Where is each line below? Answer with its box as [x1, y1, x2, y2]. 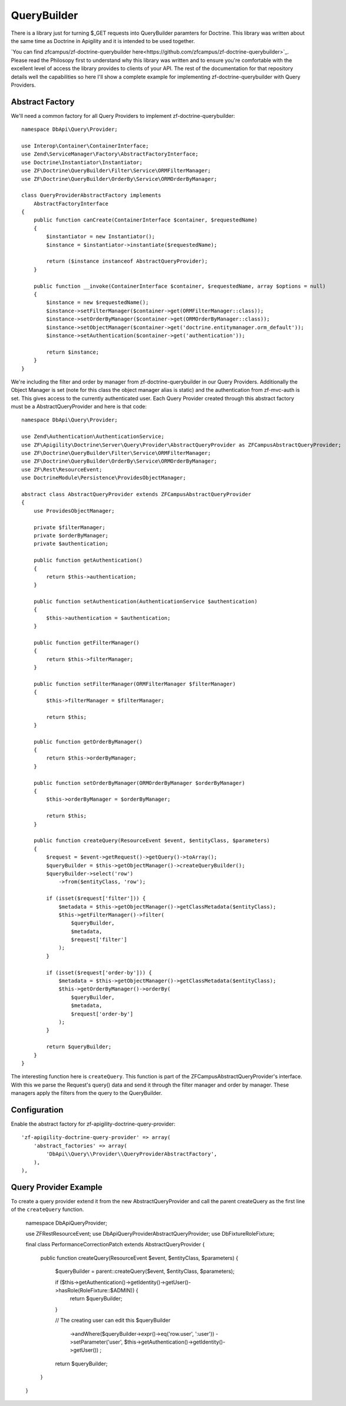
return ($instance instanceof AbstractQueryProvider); [46, 258, 208, 265]
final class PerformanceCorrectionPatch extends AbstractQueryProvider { [25, 1241, 205, 1248]
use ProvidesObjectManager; [33, 507, 115, 514]
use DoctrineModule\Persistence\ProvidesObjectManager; [21, 474, 186, 481]
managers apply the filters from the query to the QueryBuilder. [11, 1090, 162, 1097]
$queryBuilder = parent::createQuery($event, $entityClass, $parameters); [55, 1268, 235, 1275]
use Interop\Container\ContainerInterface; [21, 142, 149, 149]
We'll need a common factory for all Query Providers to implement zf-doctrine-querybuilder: [11, 112, 235, 119]
